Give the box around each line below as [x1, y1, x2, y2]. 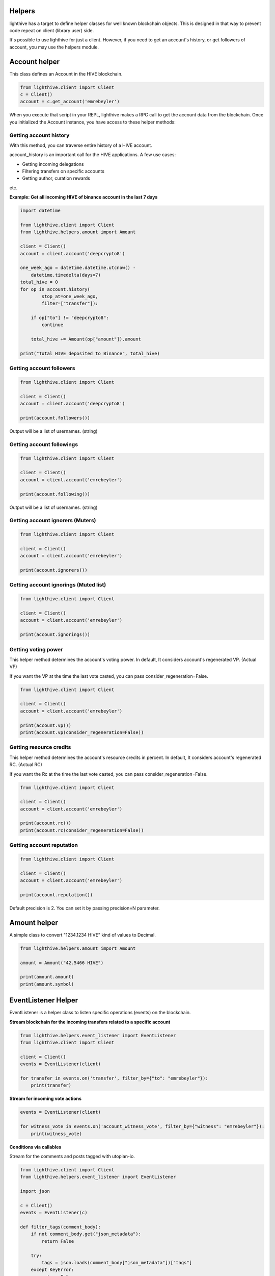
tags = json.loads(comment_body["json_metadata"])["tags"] [41, 1260, 193, 1265]
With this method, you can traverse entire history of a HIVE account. [9, 142, 152, 148]
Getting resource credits [9, 744, 71, 751]
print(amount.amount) [20, 974, 74, 980]
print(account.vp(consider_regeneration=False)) [20, 730, 144, 735]
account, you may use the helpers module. [9, 44, 99, 50]
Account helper [9, 57, 60, 66]
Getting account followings [9, 440, 78, 448]
